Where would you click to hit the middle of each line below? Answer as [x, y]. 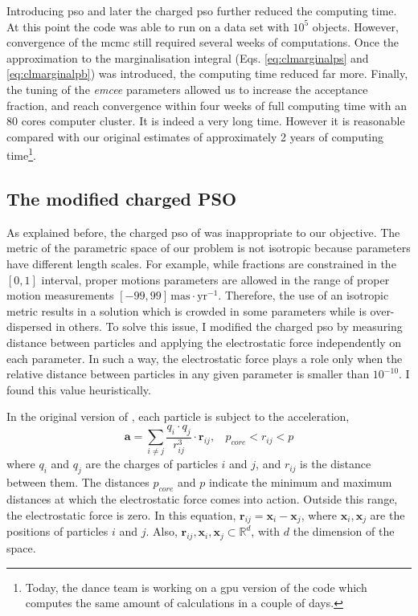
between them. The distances [78, 482]
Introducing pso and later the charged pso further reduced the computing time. [202, 10]
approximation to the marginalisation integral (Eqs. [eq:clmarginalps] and [188, 57]
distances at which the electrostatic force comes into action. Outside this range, [202, 499]
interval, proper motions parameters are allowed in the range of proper [215, 279]
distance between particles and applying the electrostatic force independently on [204, 342]
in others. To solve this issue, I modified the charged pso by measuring [229, 326]
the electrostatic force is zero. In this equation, [121, 514]
